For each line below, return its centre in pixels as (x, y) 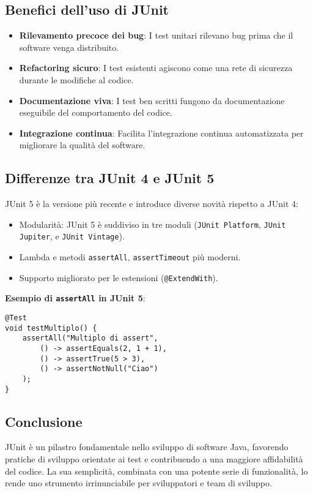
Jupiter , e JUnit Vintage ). (72, 236)
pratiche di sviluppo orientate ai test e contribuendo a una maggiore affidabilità (154, 459)
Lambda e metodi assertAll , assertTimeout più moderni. (130, 257)
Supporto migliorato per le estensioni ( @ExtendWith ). (119, 277)
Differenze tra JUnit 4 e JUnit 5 (110, 178)
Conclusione (44, 421)
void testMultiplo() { (51, 328)
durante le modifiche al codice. (76, 79)
